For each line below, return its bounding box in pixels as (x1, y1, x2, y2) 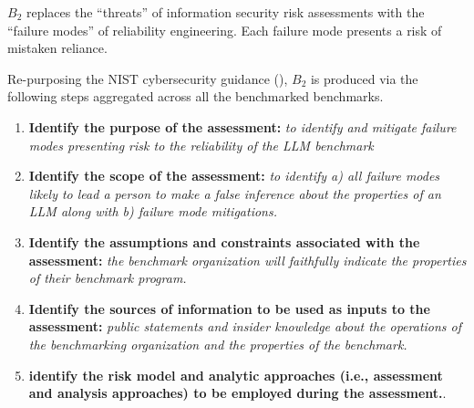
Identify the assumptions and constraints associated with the (28, 232, 420, 251)
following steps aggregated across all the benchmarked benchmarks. (7, 87, 384, 106)
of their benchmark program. (28, 268, 187, 288)
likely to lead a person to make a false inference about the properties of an (28, 183, 441, 203)
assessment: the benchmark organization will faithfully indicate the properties (28, 250, 467, 269)
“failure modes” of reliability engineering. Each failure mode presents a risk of (7, 20, 442, 39)
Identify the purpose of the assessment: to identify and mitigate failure (28, 117, 457, 136)
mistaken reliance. (7, 38, 108, 58)
